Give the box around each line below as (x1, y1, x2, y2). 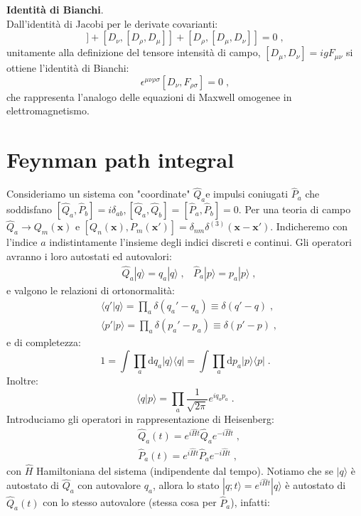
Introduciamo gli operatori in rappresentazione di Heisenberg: (6, 411, 274, 426)
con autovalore (77, 478, 141, 493)
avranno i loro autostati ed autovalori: (6, 248, 172, 263)
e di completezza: (6, 335, 81, 350)
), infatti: (230, 495, 270, 510)
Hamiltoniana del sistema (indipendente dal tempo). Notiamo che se (36, 463, 333, 478)
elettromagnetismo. (6, 103, 90, 118)
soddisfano (6, 202, 52, 217)
